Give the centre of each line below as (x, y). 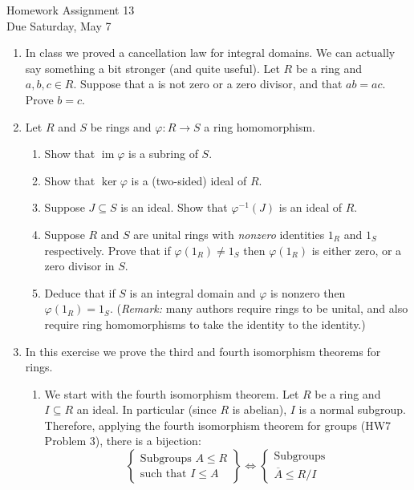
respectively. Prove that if (108, 250)
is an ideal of (310, 207)
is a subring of (163, 154)
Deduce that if (80, 292)
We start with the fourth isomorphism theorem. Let (172, 393)
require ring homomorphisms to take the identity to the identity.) (205, 324)
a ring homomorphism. (260, 126)
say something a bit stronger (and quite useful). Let (152, 68)
